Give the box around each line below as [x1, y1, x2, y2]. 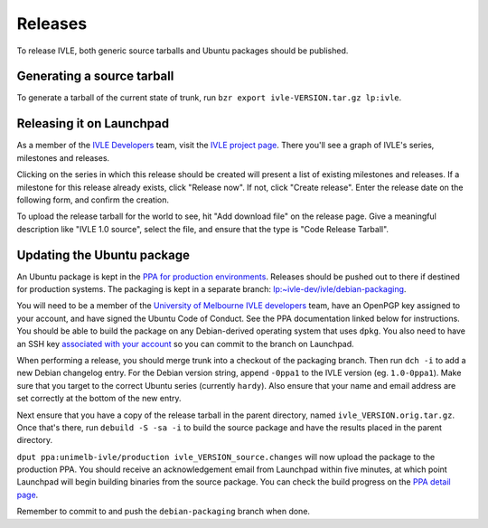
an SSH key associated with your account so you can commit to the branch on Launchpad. [16, 338, 354, 349]
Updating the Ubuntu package [16, 247, 190, 262]
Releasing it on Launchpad [16, 116, 170, 131]
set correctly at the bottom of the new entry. [16, 393, 182, 404]
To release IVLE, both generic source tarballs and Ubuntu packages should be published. [16, 45, 349, 56]
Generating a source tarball [16, 69, 174, 84]
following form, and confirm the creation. [16, 194, 170, 205]
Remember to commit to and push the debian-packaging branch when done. [16, 506, 311, 517]
